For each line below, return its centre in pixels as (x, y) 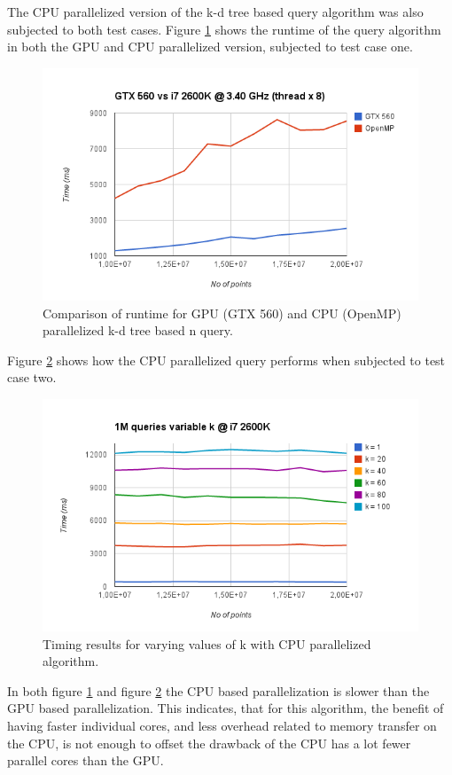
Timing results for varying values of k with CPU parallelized (207, 643)
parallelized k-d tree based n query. (138, 330)
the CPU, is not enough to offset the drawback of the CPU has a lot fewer (209, 743)
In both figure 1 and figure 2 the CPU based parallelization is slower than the (218, 690)
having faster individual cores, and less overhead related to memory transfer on (222, 726)
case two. (32, 377)
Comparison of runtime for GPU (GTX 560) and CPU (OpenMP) (222, 313)
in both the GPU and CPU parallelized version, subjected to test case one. (210, 47)
